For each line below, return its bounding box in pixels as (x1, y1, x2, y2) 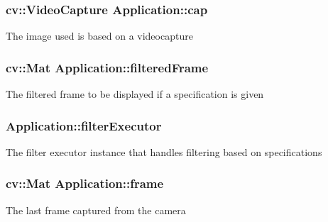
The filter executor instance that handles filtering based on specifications (6, 144, 322, 159)
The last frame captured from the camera (6, 202, 186, 217)
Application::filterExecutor (6, 116, 162, 134)
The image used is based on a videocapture (6, 28, 193, 43)
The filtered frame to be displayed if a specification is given (6, 87, 264, 101)
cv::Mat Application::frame (6, 174, 164, 192)
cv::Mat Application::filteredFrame (6, 58, 209, 76)
